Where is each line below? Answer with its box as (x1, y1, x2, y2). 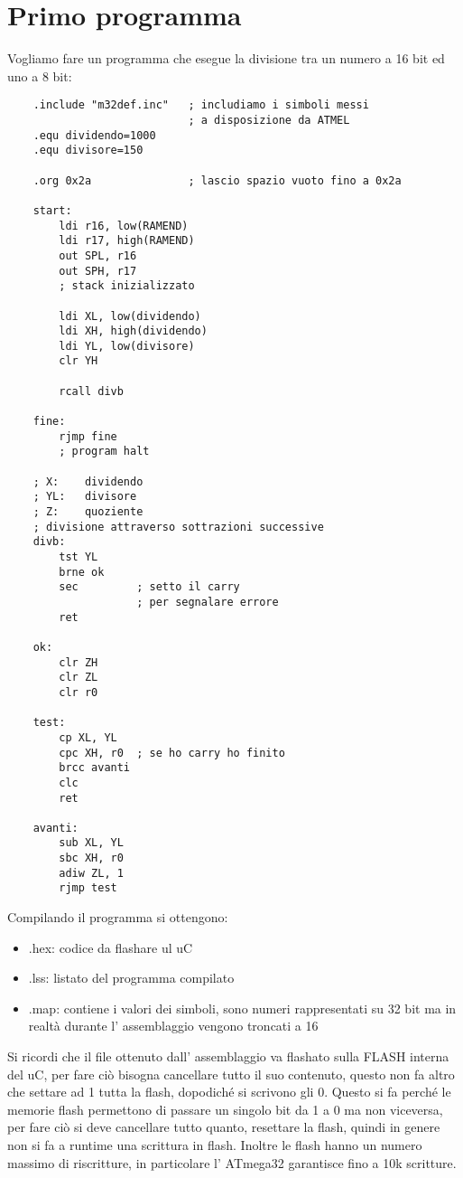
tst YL (59, 551, 98, 563)
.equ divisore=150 (32, 144, 144, 157)
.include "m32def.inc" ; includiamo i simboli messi (32, 99, 369, 112)
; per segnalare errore (136, 595, 279, 608)
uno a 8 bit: (7, 66, 72, 85)
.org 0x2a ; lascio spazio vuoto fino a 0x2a (32, 174, 402, 187)
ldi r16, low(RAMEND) (59, 219, 189, 232)
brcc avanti (59, 761, 131, 775)
